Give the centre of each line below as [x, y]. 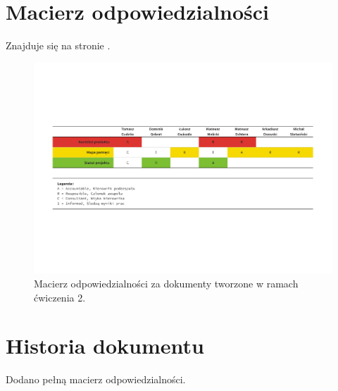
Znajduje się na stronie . [58, 45]
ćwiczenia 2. [60, 297]
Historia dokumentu [105, 346]
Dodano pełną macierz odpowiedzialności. [96, 379]
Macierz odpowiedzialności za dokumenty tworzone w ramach [166, 283]
